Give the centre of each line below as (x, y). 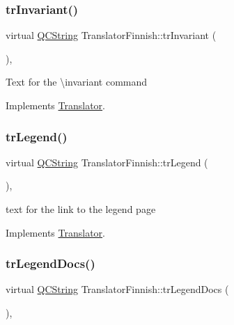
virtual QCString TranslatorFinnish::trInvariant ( (111, 35)
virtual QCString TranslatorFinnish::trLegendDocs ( (117, 289)
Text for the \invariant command (77, 82)
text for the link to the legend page (81, 209)
